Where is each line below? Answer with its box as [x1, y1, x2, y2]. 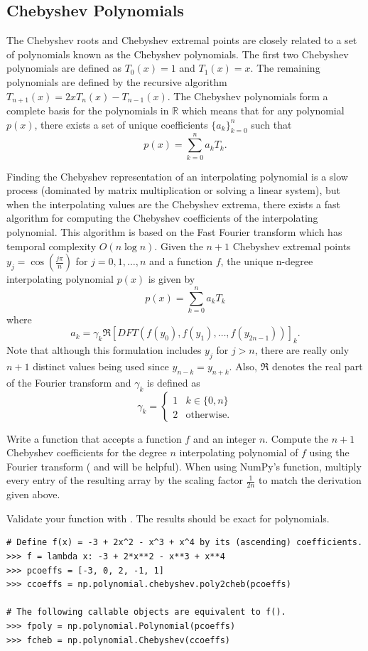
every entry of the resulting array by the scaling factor [6, 473, 243, 488]
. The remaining [250, 60, 320, 75]
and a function [148, 254, 213, 269]
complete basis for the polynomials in [6, 103, 169, 118]
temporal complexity [6, 238, 97, 253]
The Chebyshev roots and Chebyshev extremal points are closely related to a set [6, 33, 357, 48]
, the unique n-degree [220, 254, 313, 269]
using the [309, 445, 350, 460]
